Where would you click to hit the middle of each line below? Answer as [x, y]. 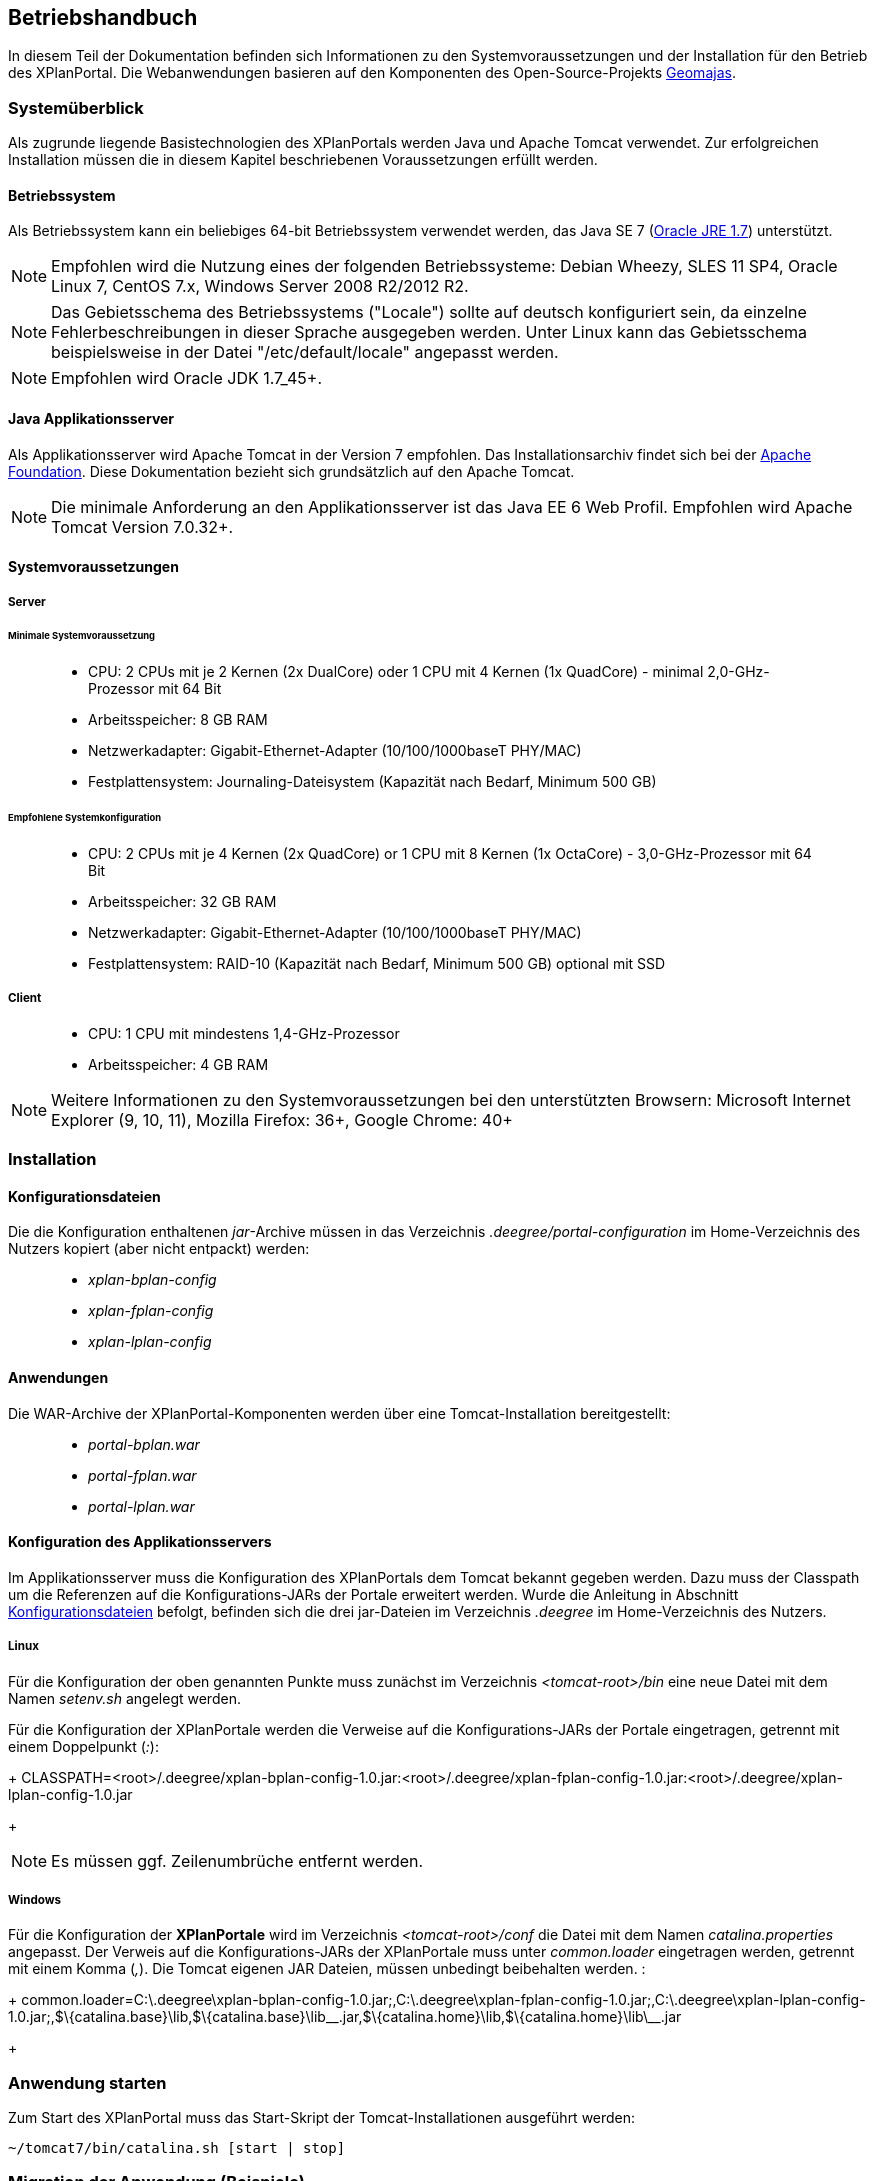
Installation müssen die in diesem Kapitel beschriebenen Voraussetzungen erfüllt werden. [303, 160]
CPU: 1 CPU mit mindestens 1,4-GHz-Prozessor [244, 1033]
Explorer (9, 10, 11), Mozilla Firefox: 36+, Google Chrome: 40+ [282, 1119]
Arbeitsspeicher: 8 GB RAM [178, 720]
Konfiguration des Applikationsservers [140, 1542]
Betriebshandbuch [103, 17]
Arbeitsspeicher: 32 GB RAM [182, 901]
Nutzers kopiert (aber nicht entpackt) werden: [159, 1249]
